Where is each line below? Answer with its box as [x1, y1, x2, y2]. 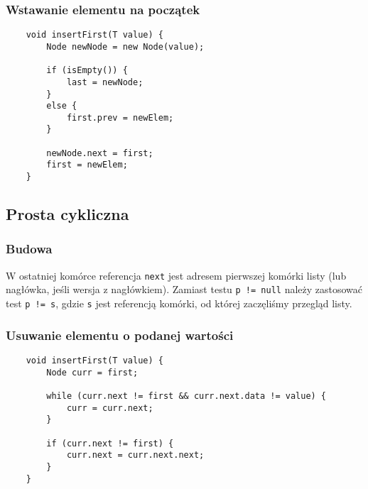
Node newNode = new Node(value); [46, 41, 205, 52]
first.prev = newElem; [66, 112, 174, 123]
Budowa [6, 240, 53, 258]
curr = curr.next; [66, 402, 153, 413]
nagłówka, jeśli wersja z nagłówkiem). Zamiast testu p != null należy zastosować [6, 282, 363, 297]
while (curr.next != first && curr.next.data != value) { [46, 390, 327, 401]
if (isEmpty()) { [46, 65, 128, 76]
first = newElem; [46, 160, 128, 170]
